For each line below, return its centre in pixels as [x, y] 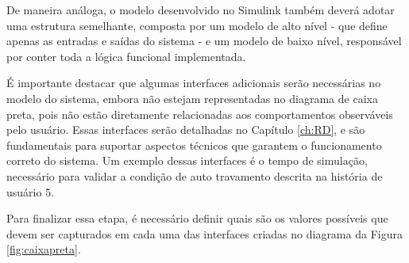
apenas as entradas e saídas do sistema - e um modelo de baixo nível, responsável [204, 41]
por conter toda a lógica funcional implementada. [126, 56]
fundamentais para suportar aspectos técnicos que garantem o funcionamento [194, 145]
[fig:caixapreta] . [44, 249]
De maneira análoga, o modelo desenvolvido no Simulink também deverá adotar [201, 10]
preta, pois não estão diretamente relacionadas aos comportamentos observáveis [200, 114]
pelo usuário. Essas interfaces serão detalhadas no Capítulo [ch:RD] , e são [186, 130]
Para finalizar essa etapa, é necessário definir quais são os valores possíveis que [197, 218]
